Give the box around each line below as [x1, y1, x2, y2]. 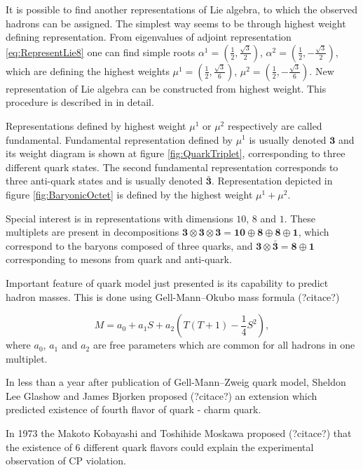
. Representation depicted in [211, 173, 333, 188]
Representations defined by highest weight [6, 118, 186, 133]
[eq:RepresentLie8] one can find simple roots [6, 44, 196, 59]
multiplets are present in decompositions [6, 224, 179, 239]
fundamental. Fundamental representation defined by [6, 132, 233, 147]
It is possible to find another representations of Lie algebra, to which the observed [6, 2, 358, 16]
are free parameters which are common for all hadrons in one [93, 337, 355, 352]
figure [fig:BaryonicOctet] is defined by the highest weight [6, 187, 253, 201]
